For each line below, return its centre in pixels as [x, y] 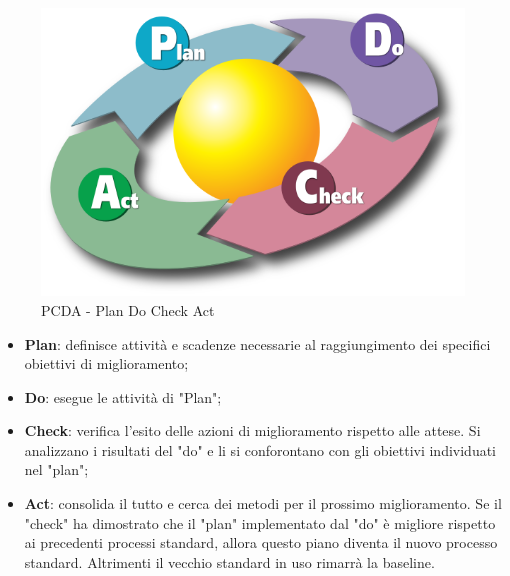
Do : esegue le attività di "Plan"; [123, 396]
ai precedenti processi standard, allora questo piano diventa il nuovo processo [261, 542]
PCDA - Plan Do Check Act [128, 309]
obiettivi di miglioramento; [106, 363]
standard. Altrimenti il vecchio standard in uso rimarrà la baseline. [229, 561]
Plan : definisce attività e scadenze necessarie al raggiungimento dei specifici [257, 343]
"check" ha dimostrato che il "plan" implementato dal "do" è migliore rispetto [260, 522]
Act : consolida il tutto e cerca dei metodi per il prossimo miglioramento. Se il [263, 503]
